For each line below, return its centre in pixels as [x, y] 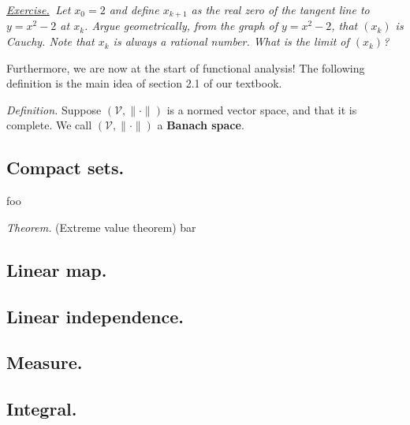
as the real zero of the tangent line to [280, 9]
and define [134, 9]
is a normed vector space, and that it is [262, 109]
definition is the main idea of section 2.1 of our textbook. [144, 83]
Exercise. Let [39, 9]
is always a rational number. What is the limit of [231, 41]
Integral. [42, 409]
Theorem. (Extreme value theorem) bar [101, 227]
